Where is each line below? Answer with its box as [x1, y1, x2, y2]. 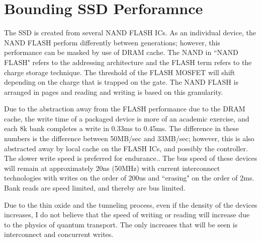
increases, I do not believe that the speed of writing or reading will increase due [4, 209, 250, 220]
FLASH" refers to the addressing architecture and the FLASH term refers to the [4, 56, 252, 67]
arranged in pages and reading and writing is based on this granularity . [4, 86, 223, 97]
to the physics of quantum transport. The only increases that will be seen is [4, 219, 238, 229]
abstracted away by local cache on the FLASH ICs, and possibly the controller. [4, 143, 248, 153]
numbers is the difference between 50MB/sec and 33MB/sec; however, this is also [4, 133, 254, 144]
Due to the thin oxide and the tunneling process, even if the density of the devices [4, 199, 257, 210]
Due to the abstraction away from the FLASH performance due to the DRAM [4, 103, 245, 114]
